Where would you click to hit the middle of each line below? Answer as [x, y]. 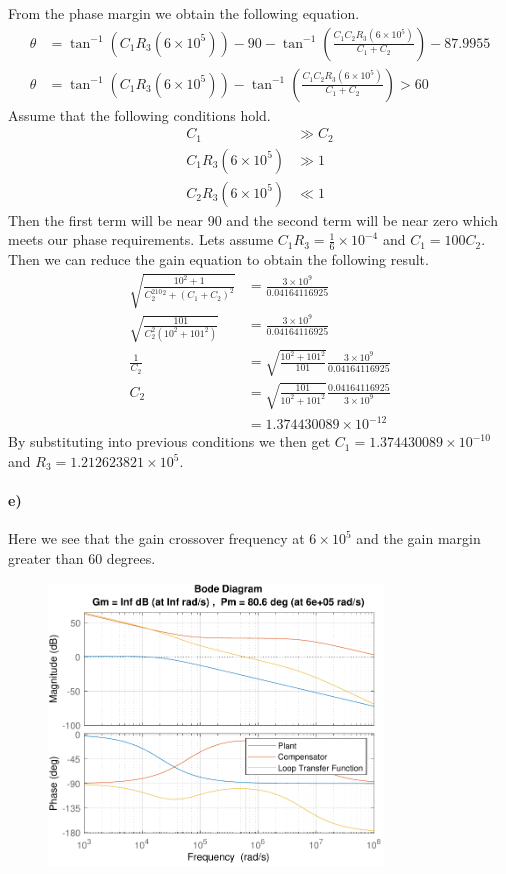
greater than [46, 558]
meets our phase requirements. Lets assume [141, 239]
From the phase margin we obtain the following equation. [184, 13]
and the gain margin [418, 538]
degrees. [131, 558]
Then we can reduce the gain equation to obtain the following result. [218, 259]
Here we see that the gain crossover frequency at [156, 538]
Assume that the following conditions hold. [139, 114]
